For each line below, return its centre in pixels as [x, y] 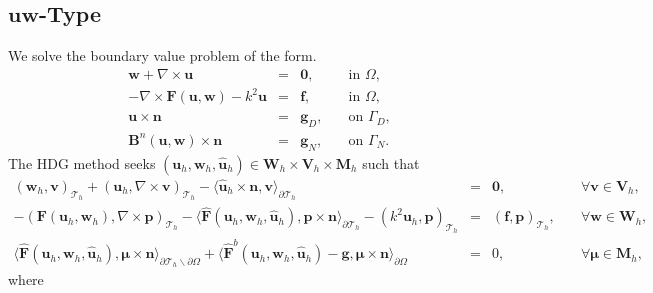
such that [391, 162]
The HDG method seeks [82, 162]
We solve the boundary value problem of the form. [162, 55]
